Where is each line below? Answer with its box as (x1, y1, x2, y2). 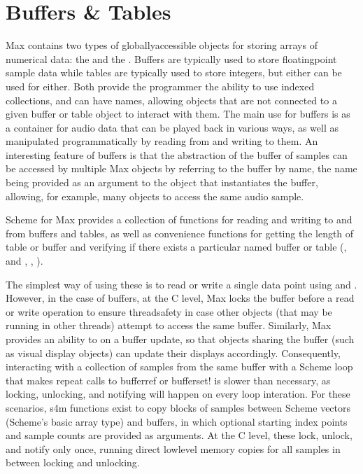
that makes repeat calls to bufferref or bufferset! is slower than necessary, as (6, 372, 331, 387)
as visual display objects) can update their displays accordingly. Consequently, (6, 345, 341, 360)
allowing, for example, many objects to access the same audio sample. (6, 188, 304, 203)
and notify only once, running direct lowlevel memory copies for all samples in (6, 441, 341, 456)
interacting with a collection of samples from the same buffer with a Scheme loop (6, 359, 353, 374)
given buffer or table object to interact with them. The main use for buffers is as (6, 106, 350, 121)
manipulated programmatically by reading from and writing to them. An (6, 134, 318, 148)
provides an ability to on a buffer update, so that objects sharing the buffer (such (6, 332, 355, 346)
